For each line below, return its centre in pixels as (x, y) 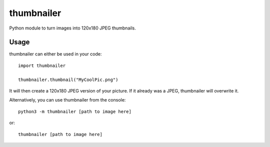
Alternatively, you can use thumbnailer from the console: (67, 100)
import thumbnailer (42, 65)
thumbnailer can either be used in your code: (55, 54)
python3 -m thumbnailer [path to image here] (75, 111)
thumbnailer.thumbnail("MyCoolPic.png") (68, 79)
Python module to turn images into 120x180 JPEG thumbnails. (72, 28)
